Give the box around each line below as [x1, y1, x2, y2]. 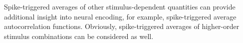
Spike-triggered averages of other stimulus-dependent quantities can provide [4, 1, 236, 11]
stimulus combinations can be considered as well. [4, 30, 154, 41]
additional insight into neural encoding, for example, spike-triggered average [4, 11, 237, 21]
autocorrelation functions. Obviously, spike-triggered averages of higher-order [4, 21, 240, 31]
